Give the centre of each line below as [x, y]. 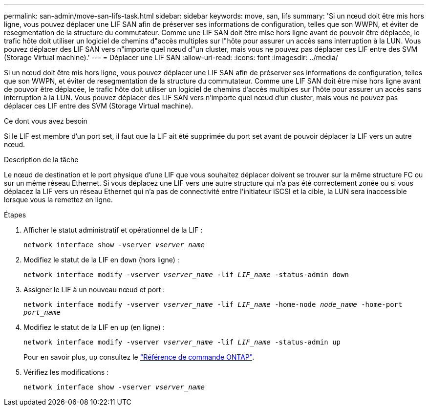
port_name [42, 312]
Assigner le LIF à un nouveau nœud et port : [94, 290]
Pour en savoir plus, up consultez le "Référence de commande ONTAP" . [139, 357]
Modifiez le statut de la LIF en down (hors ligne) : [101, 260]
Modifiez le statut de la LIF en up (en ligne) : [94, 327]
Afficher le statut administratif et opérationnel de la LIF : [113, 230]
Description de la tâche [41, 160]
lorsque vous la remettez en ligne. [58, 200]
